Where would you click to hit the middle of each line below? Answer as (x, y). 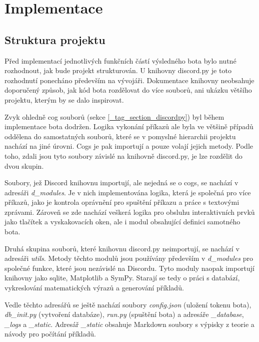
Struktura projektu (55, 39)
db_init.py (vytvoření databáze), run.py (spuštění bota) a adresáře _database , (124, 314)
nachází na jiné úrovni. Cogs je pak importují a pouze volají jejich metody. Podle (129, 146)
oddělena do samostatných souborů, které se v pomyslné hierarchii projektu (120, 136)
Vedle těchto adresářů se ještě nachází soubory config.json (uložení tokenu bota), (128, 304)
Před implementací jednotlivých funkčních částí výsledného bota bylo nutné (120, 60)
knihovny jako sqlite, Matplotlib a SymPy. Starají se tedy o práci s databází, (122, 278)
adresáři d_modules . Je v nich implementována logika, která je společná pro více (128, 192)
